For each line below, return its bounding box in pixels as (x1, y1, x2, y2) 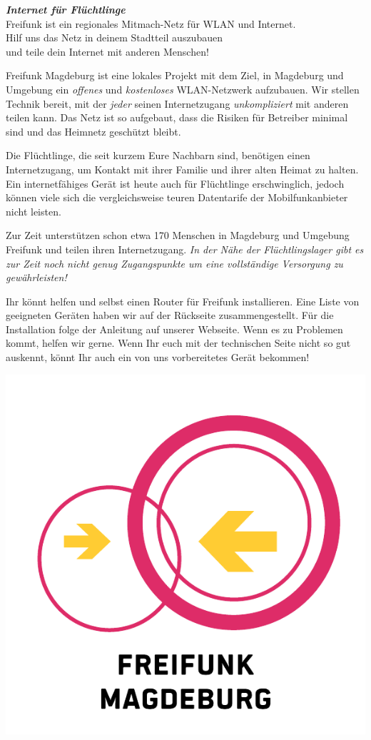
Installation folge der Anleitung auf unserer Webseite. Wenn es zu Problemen (6, 321, 343, 336)
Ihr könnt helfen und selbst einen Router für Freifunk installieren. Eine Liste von (6, 293, 360, 308)
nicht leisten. (6, 203, 61, 218)
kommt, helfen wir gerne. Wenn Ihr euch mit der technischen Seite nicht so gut (6, 335, 351, 350)
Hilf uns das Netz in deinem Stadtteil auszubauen (6, 30, 223, 45)
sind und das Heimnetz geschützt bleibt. (6, 123, 181, 138)
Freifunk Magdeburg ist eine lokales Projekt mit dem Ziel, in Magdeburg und (6, 68, 344, 83)
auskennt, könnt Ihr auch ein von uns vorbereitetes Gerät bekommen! (6, 350, 310, 365)
